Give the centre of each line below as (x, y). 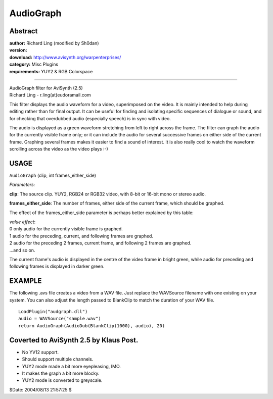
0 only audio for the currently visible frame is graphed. (66, 229)
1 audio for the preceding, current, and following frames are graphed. (81, 236)
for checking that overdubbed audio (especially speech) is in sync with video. (90, 118)
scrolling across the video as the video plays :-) (59, 149)
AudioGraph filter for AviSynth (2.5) (46, 88)
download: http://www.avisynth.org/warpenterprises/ (65, 57)
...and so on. (22, 250)
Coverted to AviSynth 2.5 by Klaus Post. (74, 340)
